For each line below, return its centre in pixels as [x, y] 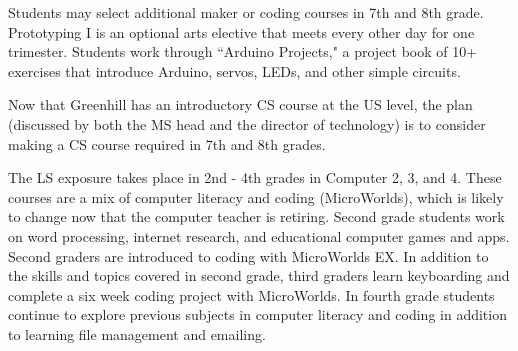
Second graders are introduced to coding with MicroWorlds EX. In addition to [248, 255]
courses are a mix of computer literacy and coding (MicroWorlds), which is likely [256, 196]
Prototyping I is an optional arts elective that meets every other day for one [241, 31]
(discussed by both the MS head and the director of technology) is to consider [247, 123]
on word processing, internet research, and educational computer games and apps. [259, 235]
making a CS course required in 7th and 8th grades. [167, 143]
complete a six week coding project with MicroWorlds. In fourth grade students [251, 294]
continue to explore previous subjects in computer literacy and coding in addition [257, 314]
